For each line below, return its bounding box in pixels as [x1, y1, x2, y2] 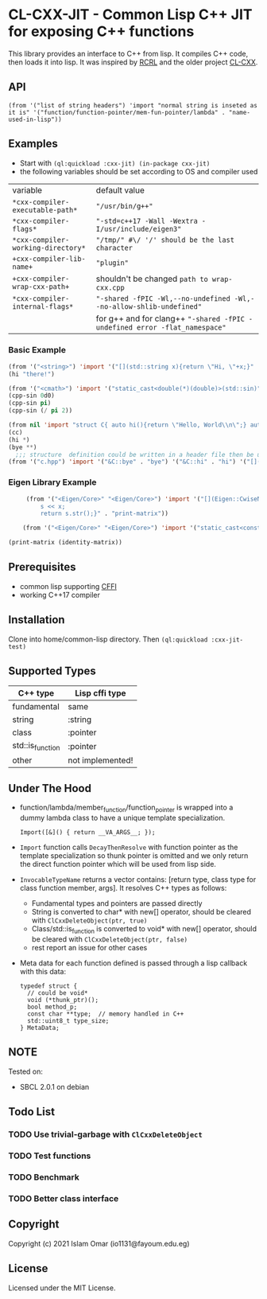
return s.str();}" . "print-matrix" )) [40, 509, 169, 518]
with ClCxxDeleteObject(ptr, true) [31, 915, 148, 925]
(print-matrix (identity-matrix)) [8, 539, 123, 547]
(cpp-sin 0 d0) [8, 392, 56, 400]
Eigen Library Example [8, 477, 97, 488]
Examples [8, 137, 58, 150]
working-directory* [12, 243, 86, 252]
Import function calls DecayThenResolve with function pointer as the [19, 842, 238, 852]
